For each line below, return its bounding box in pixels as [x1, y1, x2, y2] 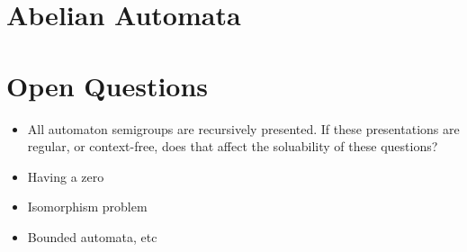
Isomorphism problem [27, 197, 148, 216]
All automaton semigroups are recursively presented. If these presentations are [27, 119, 460, 138]
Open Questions [6, 67, 209, 103]
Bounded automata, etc [27, 227, 157, 246]
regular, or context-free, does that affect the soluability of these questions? [27, 137, 438, 156]
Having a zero [27, 166, 104, 185]
